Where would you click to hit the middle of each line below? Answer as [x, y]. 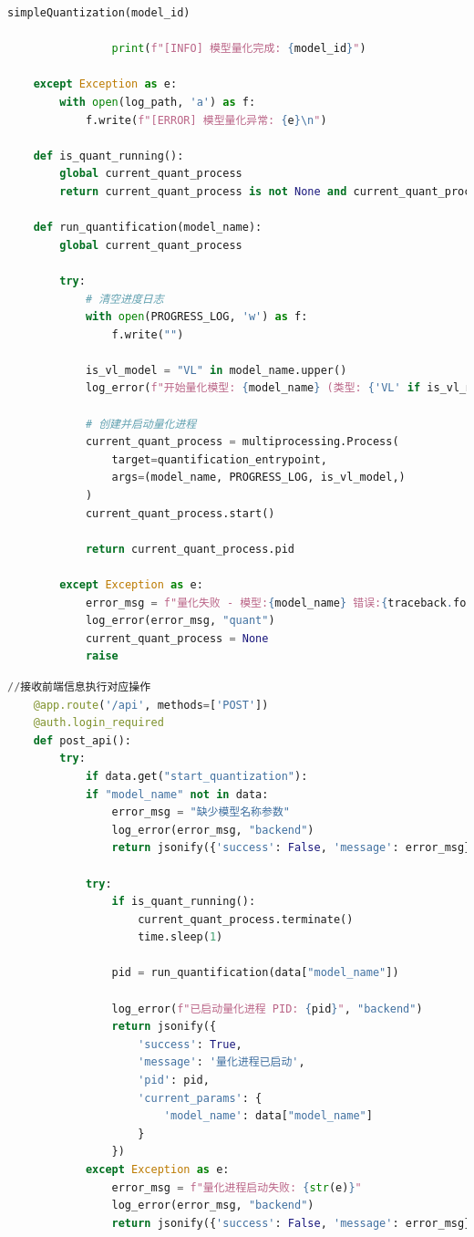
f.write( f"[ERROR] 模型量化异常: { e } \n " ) [206, 120]
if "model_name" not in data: [177, 794]
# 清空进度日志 [124, 299]
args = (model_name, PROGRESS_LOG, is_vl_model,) [258, 478]
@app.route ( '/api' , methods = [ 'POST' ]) [151, 705]
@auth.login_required [98, 723]
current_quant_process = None [177, 638]
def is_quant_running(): [108, 156]
